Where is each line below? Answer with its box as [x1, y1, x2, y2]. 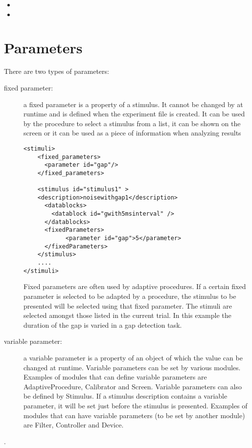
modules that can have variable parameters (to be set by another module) [23, 410, 245, 420]
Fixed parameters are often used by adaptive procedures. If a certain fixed [23, 281, 246, 291]
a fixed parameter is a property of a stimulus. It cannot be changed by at [23, 99, 243, 109]
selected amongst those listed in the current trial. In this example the [23, 310, 231, 320]
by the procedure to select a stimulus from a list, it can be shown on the [23, 118, 241, 128]
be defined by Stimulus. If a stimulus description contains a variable [23, 391, 228, 401]
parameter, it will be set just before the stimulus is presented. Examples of [23, 400, 248, 410]
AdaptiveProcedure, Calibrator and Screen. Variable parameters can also [23, 381, 242, 391]
